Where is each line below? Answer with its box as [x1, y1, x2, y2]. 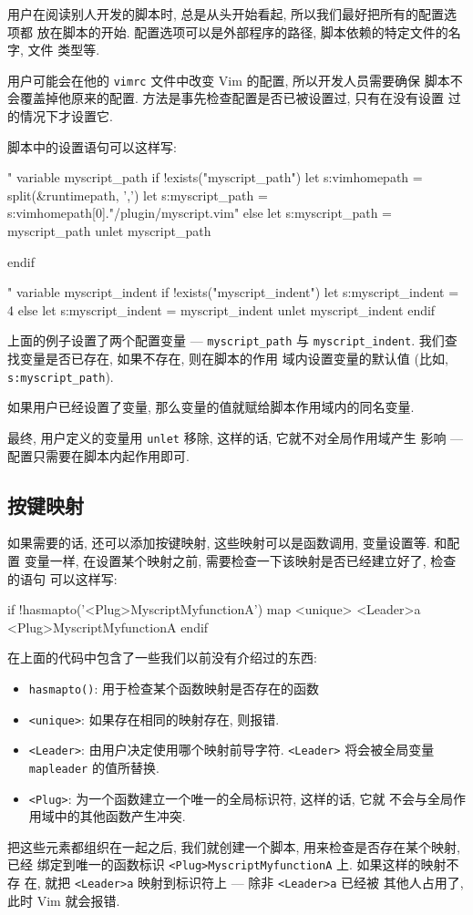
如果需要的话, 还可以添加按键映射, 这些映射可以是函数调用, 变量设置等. [7, 533, 430, 552]
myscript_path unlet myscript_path [7, 221, 211, 240]
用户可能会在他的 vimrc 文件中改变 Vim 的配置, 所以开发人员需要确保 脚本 [7, 70, 450, 89]
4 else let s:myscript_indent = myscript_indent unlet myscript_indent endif [7, 300, 436, 319]
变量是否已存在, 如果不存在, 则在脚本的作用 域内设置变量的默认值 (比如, [19, 349, 448, 368]
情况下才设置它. [19, 107, 113, 126]
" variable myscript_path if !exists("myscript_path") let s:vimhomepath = [7, 168, 423, 187]
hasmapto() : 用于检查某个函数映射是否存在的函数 [28, 678, 319, 697]
